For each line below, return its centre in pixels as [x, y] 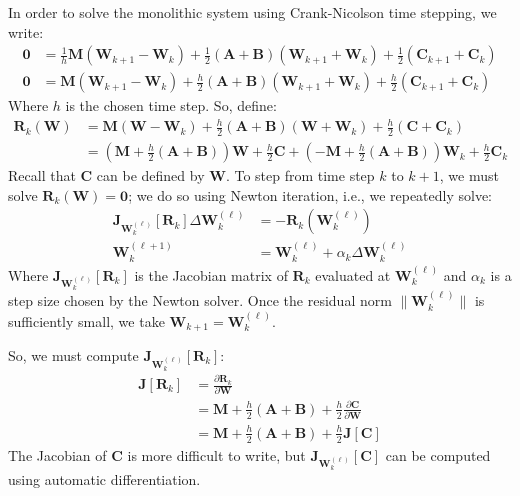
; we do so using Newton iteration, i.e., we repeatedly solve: [310, 194]
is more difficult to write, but [216, 454]
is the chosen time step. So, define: [171, 105]
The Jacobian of [57, 454]
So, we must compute [73, 354]
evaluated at [353, 274]
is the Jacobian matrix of [211, 274]
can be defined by [150, 175]
